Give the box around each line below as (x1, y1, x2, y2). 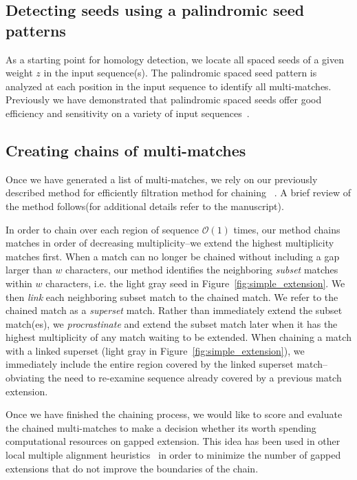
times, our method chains (233, 222, 340, 236)
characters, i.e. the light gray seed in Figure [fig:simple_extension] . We (45, 275, 345, 290)
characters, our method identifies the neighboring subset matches (65, 262, 338, 277)
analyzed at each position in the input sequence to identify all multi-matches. (6, 79, 332, 93)
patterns (6, 19, 66, 41)
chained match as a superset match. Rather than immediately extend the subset (6, 303, 343, 317)
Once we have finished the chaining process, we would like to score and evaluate (6, 407, 343, 421)
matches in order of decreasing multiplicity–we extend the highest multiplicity (6, 236, 334, 250)
